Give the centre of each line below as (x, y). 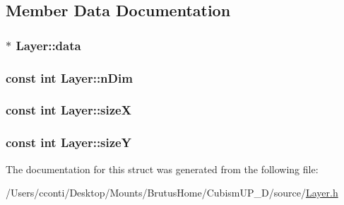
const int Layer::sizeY (69, 142)
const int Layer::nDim (69, 77)
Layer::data (48, 45)
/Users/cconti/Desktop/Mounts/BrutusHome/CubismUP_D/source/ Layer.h (172, 193)
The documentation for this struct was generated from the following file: (162, 169)
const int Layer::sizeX (69, 110)
